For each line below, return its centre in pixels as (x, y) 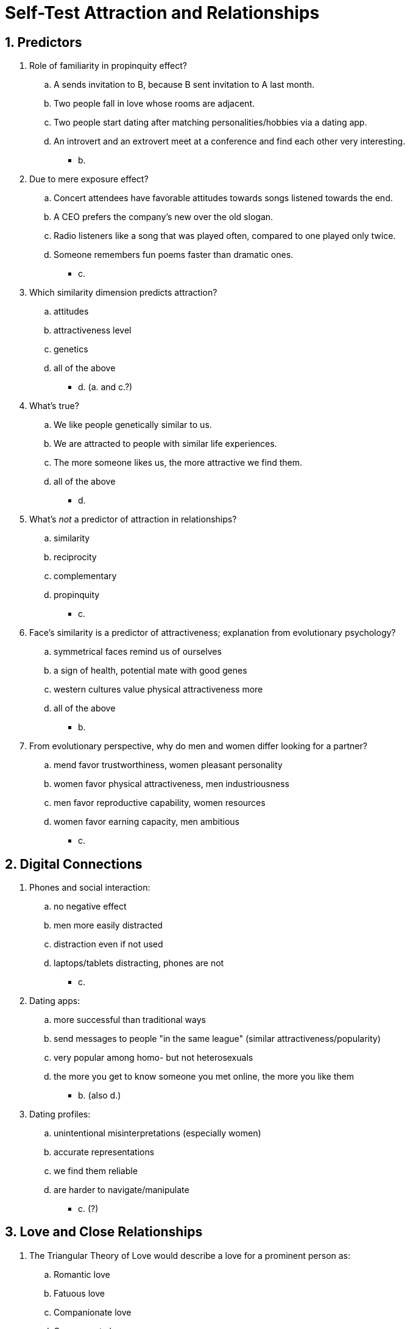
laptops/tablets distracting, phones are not (139, 963)
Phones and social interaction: (90, 888)
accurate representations (104, 1152)
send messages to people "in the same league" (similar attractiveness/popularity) (217, 1039)
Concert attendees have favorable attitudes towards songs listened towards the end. (223, 198)
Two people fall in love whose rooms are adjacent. (154, 104)
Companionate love (93, 1312)
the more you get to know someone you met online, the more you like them (204, 1077)
